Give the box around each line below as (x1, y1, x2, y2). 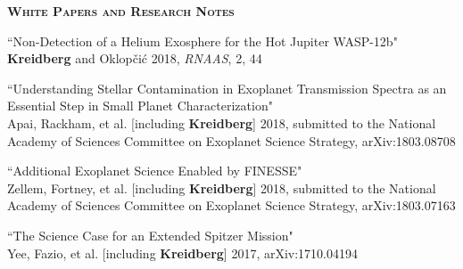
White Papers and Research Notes (7, 2, 235, 20)
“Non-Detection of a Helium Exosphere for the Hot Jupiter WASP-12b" (7, 31, 398, 50)
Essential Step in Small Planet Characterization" (7, 96, 273, 115)
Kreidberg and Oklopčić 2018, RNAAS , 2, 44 (7, 49, 262, 68)
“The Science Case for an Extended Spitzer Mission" (7, 225, 294, 244)
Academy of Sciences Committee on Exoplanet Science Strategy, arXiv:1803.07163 (7, 196, 456, 215)
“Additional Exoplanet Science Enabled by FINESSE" (7, 161, 302, 180)
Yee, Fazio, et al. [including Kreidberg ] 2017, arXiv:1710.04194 (7, 243, 358, 262)
